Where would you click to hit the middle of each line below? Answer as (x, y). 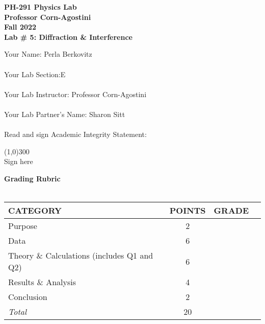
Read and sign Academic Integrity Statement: (75, 134)
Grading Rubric (32, 178)
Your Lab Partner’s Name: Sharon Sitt (65, 114)
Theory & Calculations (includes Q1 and (81, 256)
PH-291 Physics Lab (41, 7)
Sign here (19, 161)
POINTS (188, 211)
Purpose (23, 226)
